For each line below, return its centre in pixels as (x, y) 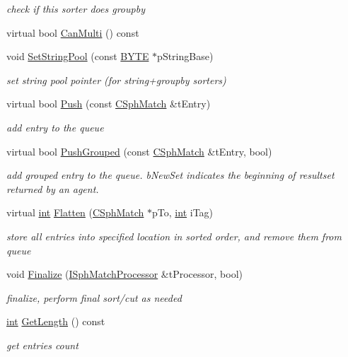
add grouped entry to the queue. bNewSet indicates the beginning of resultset (170, 175)
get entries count (42, 345)
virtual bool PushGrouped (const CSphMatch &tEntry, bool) (139, 151)
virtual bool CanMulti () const (73, 32)
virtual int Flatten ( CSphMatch (75, 212)
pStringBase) (185, 56)
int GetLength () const (56, 321)
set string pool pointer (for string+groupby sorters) (116, 80)
